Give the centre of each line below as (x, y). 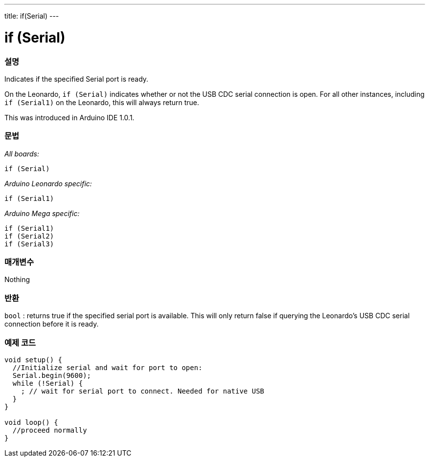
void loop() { (31, 422)
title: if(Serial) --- (32, 16)
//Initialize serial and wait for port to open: (107, 367)
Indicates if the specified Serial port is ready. (77, 79)
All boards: (22, 154)
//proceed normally (50, 430)
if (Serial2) (29, 236)
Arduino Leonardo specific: (48, 183)
